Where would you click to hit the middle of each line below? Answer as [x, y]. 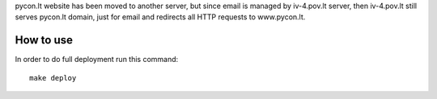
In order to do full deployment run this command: [97, 60]
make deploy [53, 78]
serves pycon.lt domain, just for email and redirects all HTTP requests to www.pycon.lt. [160, 17]
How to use [44, 40]
